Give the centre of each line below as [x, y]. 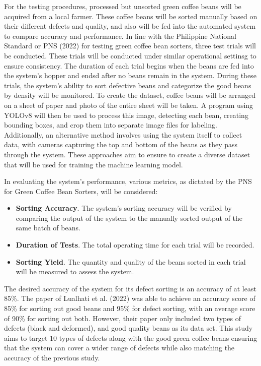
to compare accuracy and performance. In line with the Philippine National [120, 36]
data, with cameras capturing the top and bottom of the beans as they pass [121, 144]
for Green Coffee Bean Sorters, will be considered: [81, 191]
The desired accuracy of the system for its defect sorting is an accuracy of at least [130, 288]
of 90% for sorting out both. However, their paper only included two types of [122, 318]
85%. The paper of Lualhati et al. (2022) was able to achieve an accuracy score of [130, 298]
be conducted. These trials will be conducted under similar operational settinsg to [130, 55]
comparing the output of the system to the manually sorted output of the [129, 218]
